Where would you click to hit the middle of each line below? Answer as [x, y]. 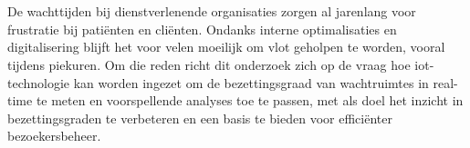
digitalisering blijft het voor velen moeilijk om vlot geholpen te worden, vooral [226, 47]
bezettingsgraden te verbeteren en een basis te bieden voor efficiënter [200, 118]
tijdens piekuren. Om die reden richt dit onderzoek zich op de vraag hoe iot [219, 64]
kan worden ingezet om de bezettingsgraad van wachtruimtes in [251, 82]
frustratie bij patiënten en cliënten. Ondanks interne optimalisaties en [202, 29]
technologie [39, 82]
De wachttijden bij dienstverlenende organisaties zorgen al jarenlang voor [212, 11]
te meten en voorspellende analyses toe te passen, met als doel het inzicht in [250, 100]
